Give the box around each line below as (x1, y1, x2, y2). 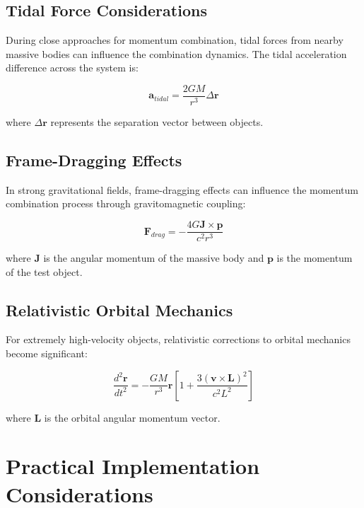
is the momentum (276, 250, 353, 265)
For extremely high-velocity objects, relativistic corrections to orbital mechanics (6, 332, 351, 347)
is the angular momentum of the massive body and (43, 250, 264, 265)
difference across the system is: (6, 60, 139, 75)
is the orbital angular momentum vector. (44, 410, 221, 425)
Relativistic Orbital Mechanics (6, 299, 233, 321)
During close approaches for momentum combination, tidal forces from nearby (6, 33, 344, 47)
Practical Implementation (6, 451, 260, 480)
